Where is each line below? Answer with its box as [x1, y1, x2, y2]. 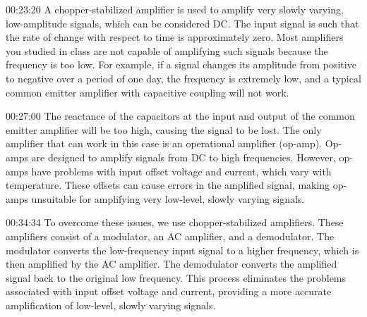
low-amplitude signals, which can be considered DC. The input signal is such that [6, 15, 359, 30]
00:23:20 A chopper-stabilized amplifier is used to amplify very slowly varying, [6, 2, 344, 16]
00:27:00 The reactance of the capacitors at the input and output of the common [6, 108, 355, 123]
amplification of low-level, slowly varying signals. [6, 297, 216, 312]
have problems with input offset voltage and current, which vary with [31, 163, 332, 178]
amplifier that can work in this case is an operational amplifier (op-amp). [6, 136, 323, 151]
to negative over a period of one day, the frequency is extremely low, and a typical [6, 70, 361, 85]
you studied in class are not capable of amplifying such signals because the [6, 43, 328, 58]
